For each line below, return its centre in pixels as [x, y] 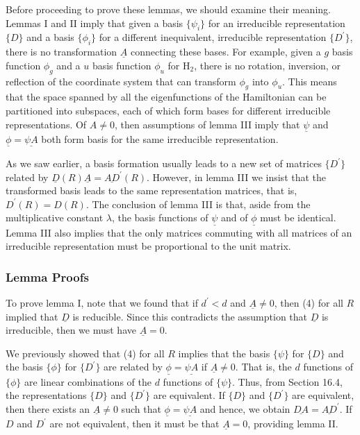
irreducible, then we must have [71, 330]
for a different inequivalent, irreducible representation [213, 37]
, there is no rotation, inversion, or [267, 65]
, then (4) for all [309, 302]
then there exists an [48, 408]
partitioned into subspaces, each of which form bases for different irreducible [168, 110]
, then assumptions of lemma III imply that [207, 124]
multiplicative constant [55, 217]
